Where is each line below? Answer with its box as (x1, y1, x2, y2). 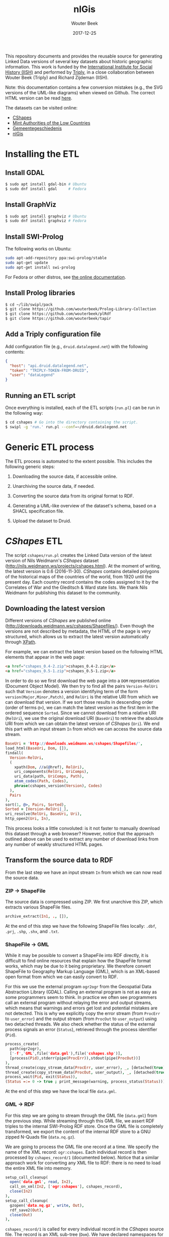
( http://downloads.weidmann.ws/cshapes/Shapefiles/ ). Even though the (5, 623, 154, 629)
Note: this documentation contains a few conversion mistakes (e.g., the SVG (5, 84, 163, 90)
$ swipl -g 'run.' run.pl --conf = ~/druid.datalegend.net (5, 424, 127, 429)
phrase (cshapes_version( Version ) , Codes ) (14, 783, 102, 789)
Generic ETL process (5, 441, 95, 453)
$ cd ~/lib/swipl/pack (5, 302, 53, 307)
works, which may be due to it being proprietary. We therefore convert (5, 963, 151, 969)
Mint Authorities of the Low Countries (12, 120, 91, 126)
